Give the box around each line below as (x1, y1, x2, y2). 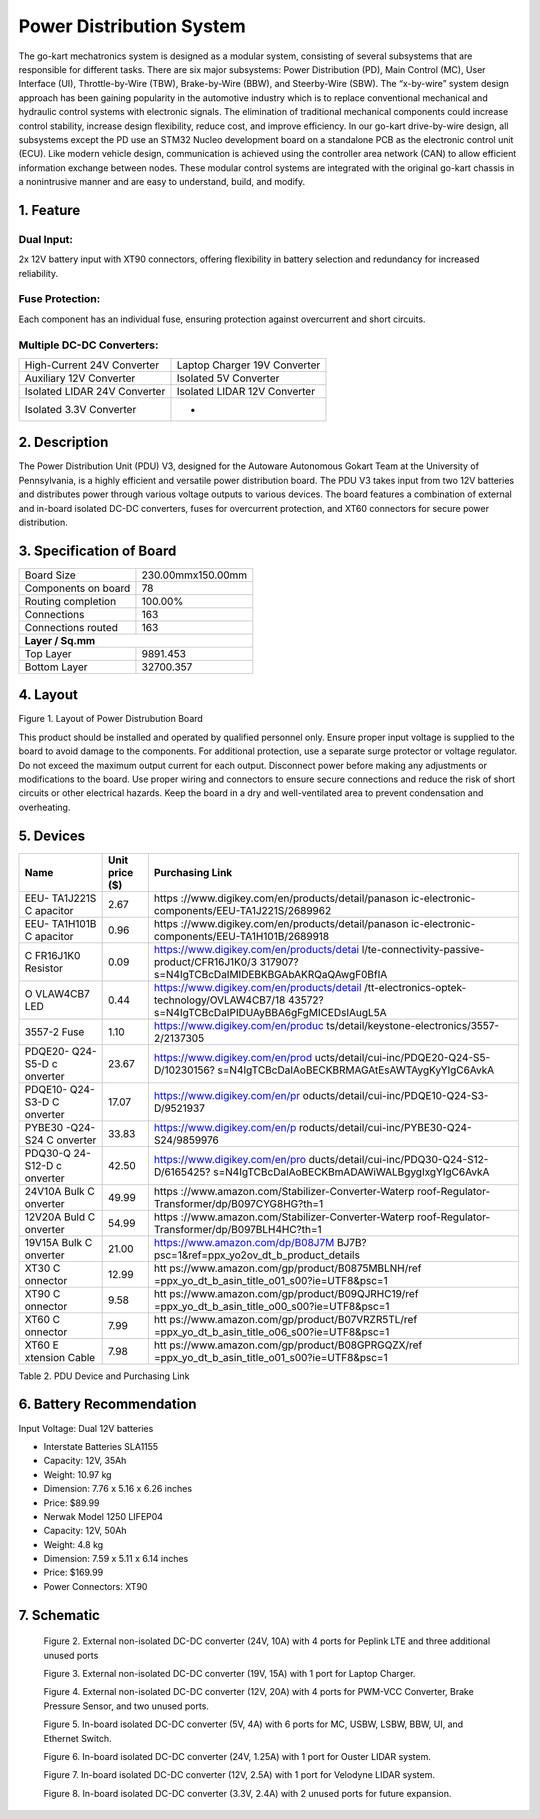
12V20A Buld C (24, 1210, 96, 1224)
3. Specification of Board (18, 542, 177, 559)
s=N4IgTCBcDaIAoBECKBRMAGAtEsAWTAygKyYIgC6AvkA (217, 1063, 495, 1077)
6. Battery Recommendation (18, 1396, 197, 1413)
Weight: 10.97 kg (43, 1468, 112, 1480)
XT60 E (24, 1338, 59, 1352)
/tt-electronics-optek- (363, 980, 467, 994)
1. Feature (18, 201, 81, 219)
